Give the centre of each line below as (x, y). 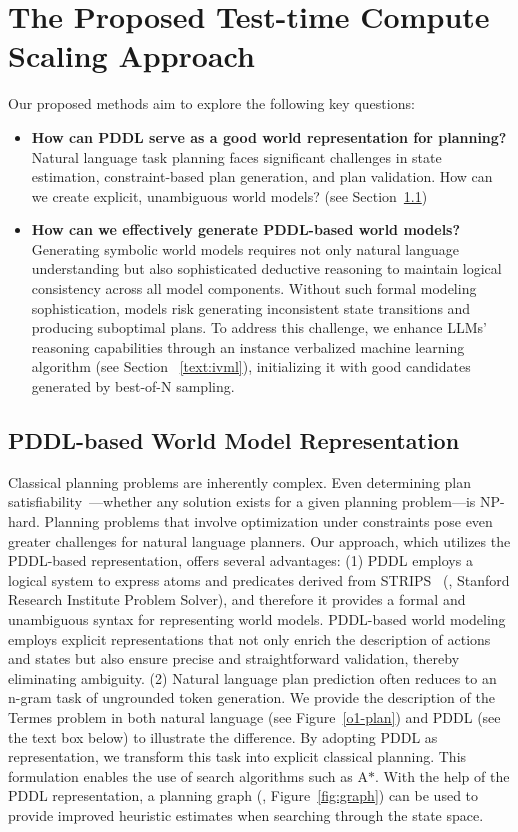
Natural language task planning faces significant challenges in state (236, 156)
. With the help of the (442, 775)
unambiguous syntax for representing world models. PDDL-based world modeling (257, 618)
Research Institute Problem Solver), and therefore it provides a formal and (237, 599)
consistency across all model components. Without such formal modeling (254, 288)
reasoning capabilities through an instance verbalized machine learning (248, 346)
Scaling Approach (131, 55)
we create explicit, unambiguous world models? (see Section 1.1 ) (229, 195)
